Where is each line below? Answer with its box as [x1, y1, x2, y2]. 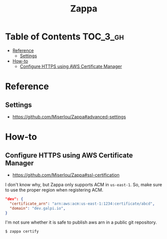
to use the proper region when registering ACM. [5, 187, 104, 193]
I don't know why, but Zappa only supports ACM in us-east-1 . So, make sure [5, 181, 163, 187]
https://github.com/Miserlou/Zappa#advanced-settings [12, 114, 126, 119]
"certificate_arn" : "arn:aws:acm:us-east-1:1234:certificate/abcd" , [9, 201, 155, 206]
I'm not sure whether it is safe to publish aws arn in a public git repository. [5, 220, 157, 226]
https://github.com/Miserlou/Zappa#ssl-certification [12, 172, 120, 178]
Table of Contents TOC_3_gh [5, 31, 124, 42]
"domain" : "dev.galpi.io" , [9, 206, 66, 211]
